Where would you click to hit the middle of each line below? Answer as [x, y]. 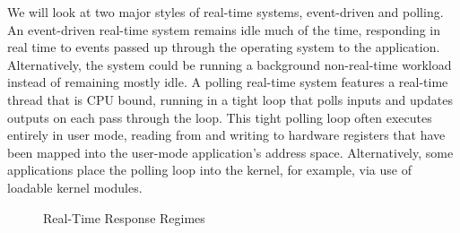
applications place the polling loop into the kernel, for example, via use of [209, 170]
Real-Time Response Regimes [124, 217]
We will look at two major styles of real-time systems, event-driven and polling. [226, 12]
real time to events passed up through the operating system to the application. [224, 47]
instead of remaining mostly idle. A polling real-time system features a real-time [228, 82]
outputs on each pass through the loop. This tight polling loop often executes [220, 117]
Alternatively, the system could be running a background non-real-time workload [230, 64]
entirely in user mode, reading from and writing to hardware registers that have [226, 135]
